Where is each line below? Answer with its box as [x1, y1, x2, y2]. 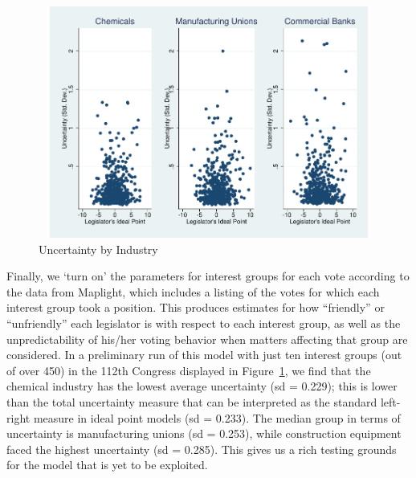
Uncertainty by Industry [39, 240, 158, 257]
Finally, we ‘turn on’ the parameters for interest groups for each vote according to [6, 268, 410, 284]
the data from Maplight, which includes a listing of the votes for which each [6, 283, 380, 300]
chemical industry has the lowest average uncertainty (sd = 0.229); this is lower [6, 378, 398, 394]
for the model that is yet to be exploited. [6, 456, 208, 473]
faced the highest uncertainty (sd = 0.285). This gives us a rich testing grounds [6, 440, 397, 457]
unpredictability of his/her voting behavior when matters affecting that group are [6, 330, 408, 347]
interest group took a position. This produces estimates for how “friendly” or [6, 299, 385, 316]
